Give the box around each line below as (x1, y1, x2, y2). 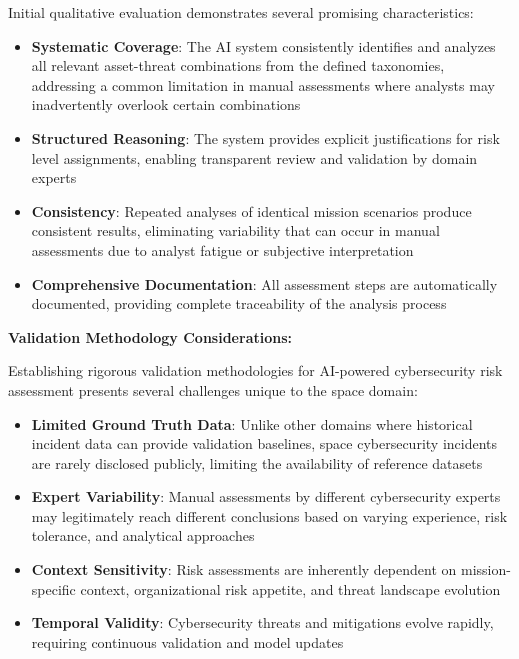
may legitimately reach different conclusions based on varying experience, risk (31, 505, 508, 526)
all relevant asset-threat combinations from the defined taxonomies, (31, 55, 445, 76)
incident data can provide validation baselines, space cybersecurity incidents (31, 433, 498, 454)
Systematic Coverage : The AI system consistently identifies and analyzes (31, 35, 496, 56)
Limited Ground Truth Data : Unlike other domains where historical (31, 413, 473, 434)
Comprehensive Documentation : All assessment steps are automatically (31, 273, 498, 294)
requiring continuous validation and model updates (31, 631, 344, 652)
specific (31, 578, 76, 599)
